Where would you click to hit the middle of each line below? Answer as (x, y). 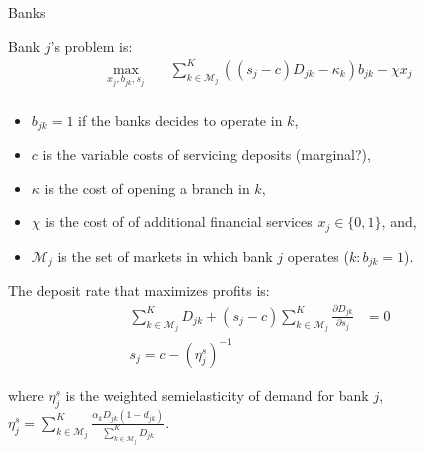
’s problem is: (91, 45)
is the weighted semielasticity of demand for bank (217, 394)
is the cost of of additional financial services (179, 221)
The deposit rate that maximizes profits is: (139, 290)
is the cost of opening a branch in (147, 187)
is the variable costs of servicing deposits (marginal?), (206, 154)
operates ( (318, 255)
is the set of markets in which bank (165, 255)
